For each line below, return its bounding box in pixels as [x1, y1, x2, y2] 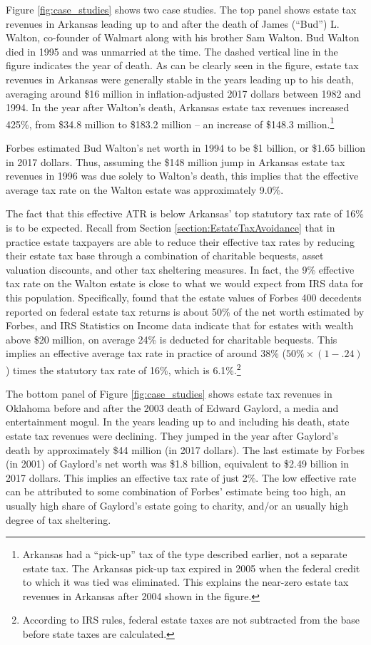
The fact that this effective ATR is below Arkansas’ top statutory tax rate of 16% [6, 206, 364, 221]
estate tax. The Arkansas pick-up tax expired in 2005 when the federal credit [22, 560, 360, 575]
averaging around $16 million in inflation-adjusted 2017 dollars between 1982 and [6, 86, 361, 100]
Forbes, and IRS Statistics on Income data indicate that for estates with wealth [6, 318, 354, 333]
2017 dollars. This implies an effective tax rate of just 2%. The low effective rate [6, 470, 357, 485]
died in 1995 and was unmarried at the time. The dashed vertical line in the [6, 43, 338, 58]
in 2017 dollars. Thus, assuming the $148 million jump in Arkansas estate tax [6, 154, 345, 169]
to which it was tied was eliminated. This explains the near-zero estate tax [22, 574, 349, 589]
